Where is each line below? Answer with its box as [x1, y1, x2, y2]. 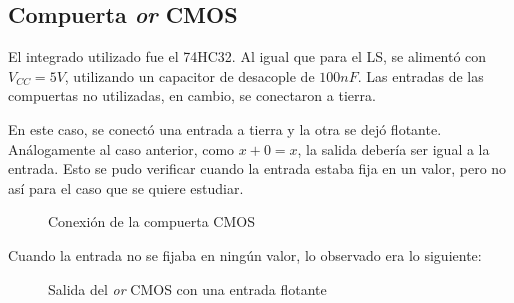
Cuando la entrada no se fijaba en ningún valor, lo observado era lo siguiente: [8, 244, 482, 265]
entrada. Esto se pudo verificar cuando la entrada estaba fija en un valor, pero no [8, 158, 507, 179]
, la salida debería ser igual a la [297, 138, 490, 159]
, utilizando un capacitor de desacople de [64, 65, 315, 86]
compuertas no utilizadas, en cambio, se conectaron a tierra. [8, 85, 376, 106]
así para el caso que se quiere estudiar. [8, 177, 244, 198]
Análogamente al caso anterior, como [8, 138, 235, 159]
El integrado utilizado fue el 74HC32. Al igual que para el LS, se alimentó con [8, 46, 487, 67]
